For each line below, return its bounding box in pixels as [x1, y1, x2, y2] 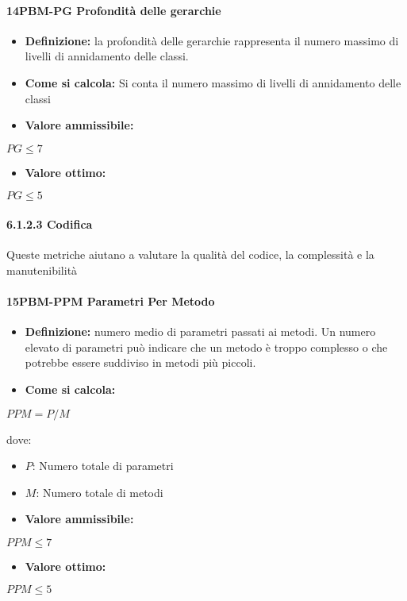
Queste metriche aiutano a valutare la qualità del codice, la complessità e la [6, 246, 374, 263]
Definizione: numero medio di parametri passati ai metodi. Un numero [25, 323, 376, 340]
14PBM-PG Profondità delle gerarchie [6, 2, 221, 18]
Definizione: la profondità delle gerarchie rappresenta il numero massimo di [25, 32, 399, 48]
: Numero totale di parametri [32, 457, 174, 474]
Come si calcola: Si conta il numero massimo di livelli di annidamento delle [25, 74, 401, 91]
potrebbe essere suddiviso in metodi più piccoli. [25, 354, 256, 371]
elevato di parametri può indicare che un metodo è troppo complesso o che [25, 338, 388, 355]
